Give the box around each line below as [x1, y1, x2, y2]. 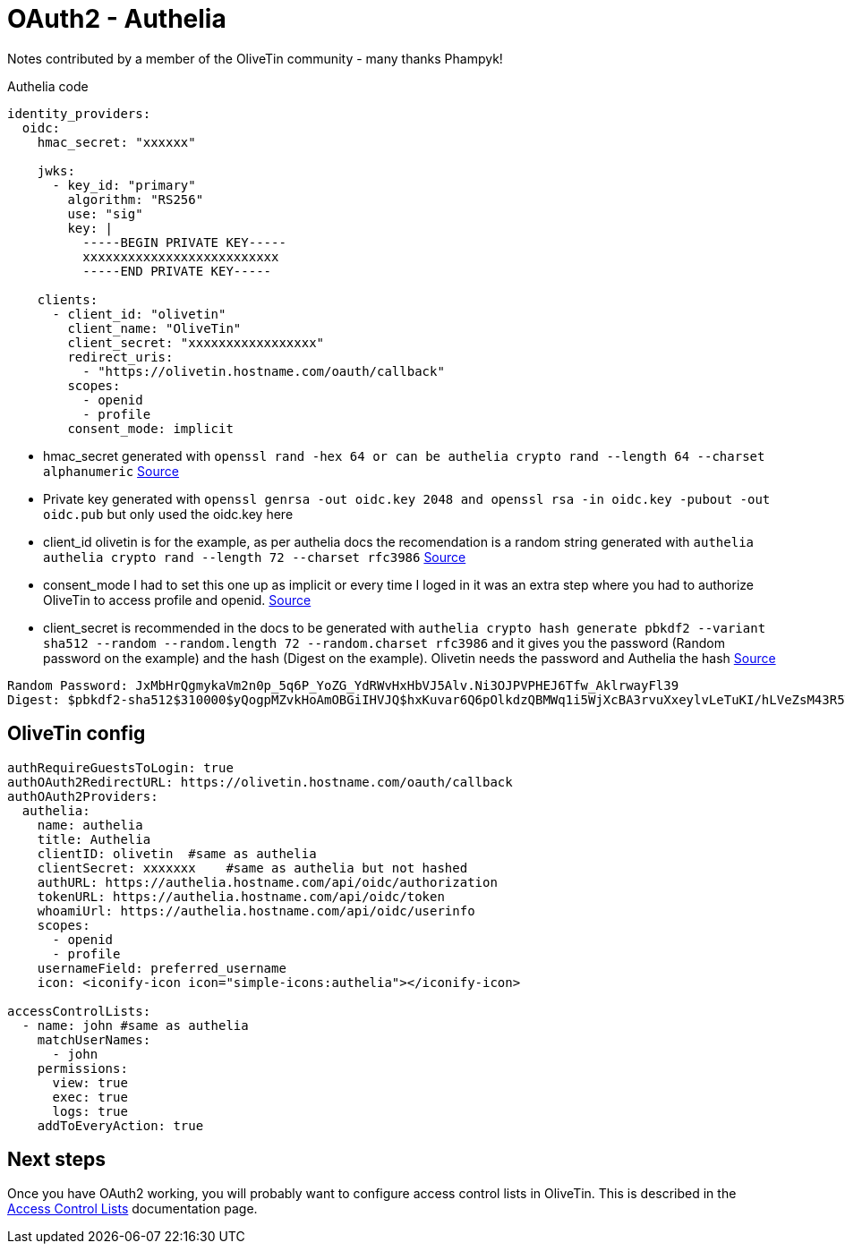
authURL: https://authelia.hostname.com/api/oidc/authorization [37, 874, 498, 889]
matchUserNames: [37, 1032, 151, 1047]
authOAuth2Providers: [7, 788, 158, 804]
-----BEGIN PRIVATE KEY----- [82, 234, 286, 250]
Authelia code [7, 78, 89, 94]
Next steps [7, 1148, 106, 1171]
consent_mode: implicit [67, 421, 234, 436]
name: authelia [37, 817, 143, 832]
